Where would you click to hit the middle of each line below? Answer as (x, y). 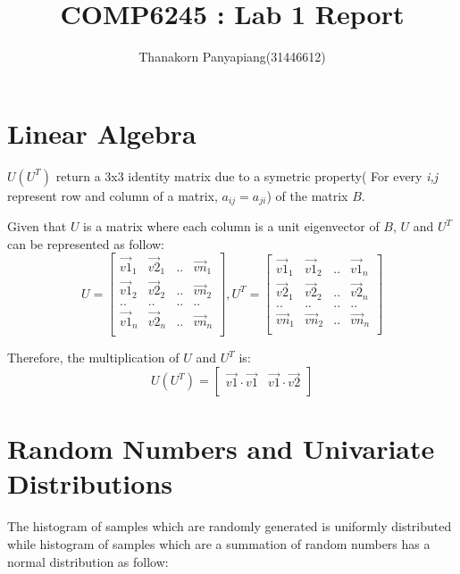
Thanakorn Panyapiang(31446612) (232, 57)
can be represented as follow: (86, 243)
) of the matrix (307, 195)
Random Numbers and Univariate (221, 449)
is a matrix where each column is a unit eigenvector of (231, 226)
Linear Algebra (102, 133)
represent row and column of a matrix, (113, 195)
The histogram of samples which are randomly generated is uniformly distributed (230, 526)
